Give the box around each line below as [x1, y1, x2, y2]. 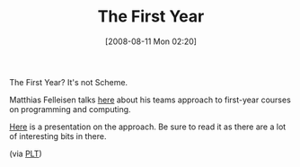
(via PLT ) [9, 148, 42, 159]
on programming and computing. [9, 103, 132, 114]
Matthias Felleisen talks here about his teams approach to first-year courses [9, 94, 292, 105]
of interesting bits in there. [9, 130, 107, 141]
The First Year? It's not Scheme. [9, 76, 128, 87]
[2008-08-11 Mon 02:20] [104, 36, 198, 47]
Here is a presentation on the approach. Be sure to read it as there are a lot [9, 121, 287, 132]
